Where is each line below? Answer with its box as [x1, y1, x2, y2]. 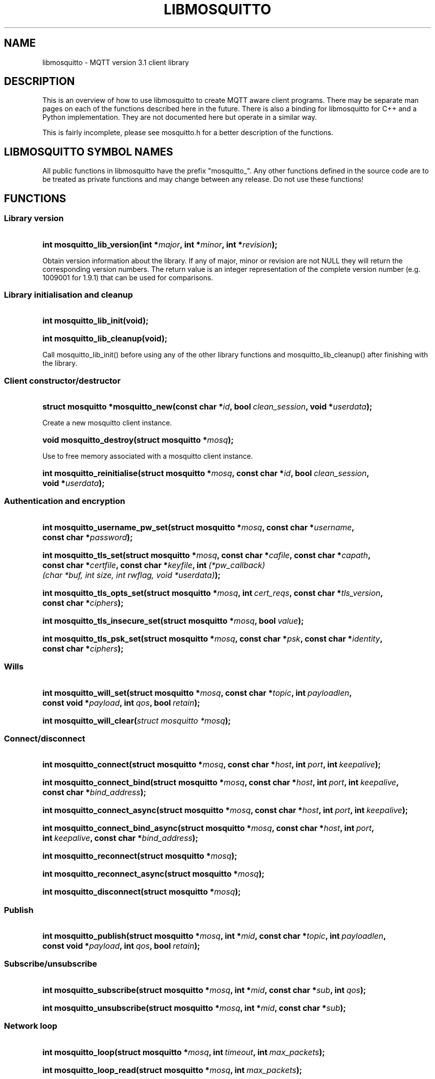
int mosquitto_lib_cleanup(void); [42, 333, 167, 344]
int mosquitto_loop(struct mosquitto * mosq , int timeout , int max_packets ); [42, 1047, 325, 1057]
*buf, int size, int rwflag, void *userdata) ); [65, 570, 220, 580]
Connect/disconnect [4, 733, 85, 744]
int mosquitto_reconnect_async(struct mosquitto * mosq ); [42, 869, 265, 879]
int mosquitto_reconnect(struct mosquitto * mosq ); [42, 851, 237, 861]
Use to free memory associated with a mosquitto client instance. [42, 452, 253, 460]
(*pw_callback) [209, 560, 265, 570]
